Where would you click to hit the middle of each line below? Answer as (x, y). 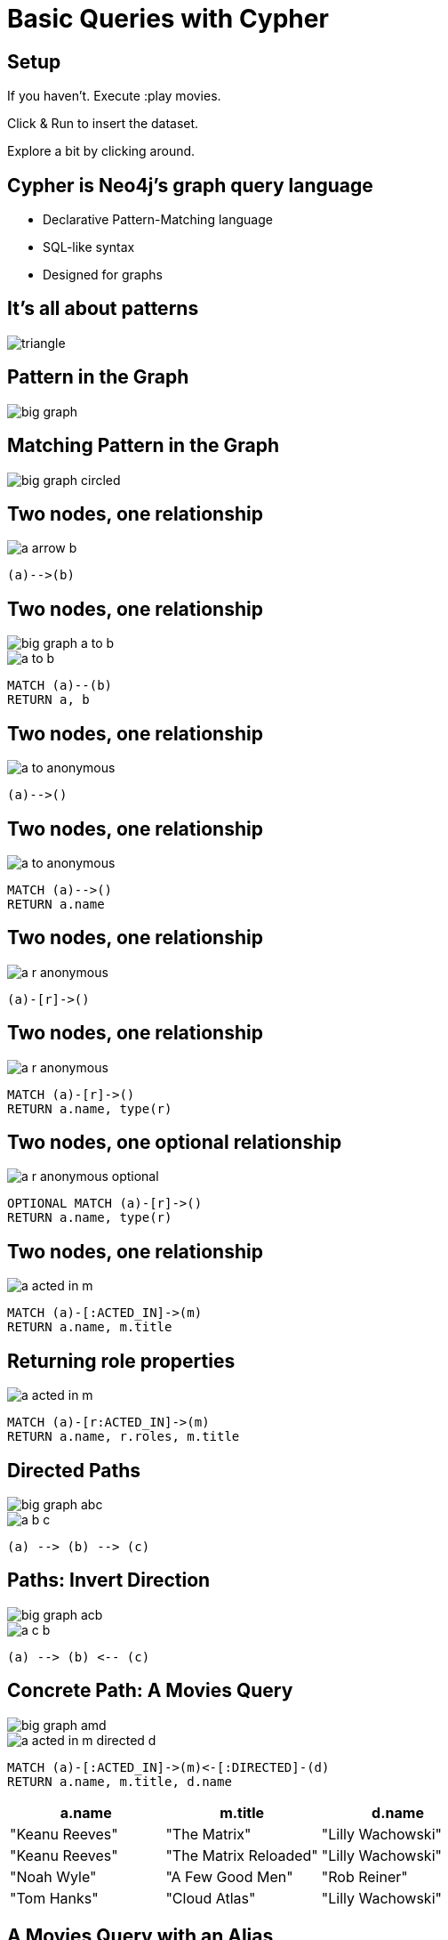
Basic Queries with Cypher (168, 19)
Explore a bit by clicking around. (101, 151)
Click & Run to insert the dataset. (103, 124)
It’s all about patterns (103, 309)
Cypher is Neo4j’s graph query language (190, 185)
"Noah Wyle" (53, 1876)
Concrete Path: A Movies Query (150, 1691)
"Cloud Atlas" (211, 1898)
